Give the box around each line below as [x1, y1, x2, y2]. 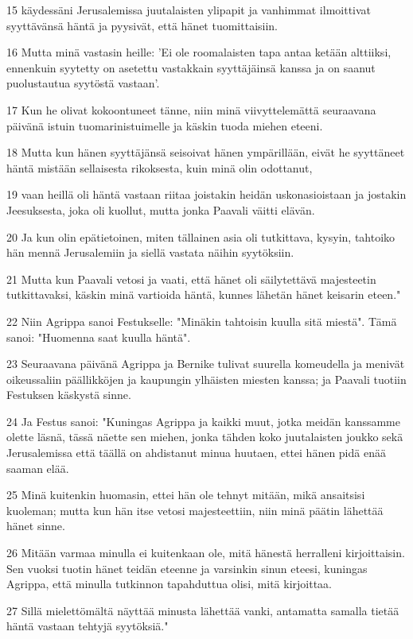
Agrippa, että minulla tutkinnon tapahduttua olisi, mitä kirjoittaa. [6, 575, 332, 592]
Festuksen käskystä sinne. [6, 386, 131, 403]
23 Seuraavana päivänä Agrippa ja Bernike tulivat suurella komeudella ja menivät [6, 355, 405, 372]
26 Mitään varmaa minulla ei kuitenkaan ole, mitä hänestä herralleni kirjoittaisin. [6, 544, 405, 561]
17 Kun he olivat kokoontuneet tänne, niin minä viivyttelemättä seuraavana [6, 101, 376, 118]
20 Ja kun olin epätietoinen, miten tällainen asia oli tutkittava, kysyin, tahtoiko [6, 228, 395, 245]
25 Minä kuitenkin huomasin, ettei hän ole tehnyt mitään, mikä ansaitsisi [6, 486, 365, 503]
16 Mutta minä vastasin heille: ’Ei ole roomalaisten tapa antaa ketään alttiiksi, [6, 44, 392, 60]
